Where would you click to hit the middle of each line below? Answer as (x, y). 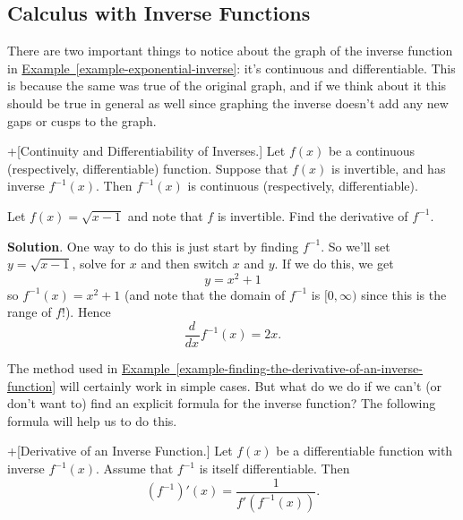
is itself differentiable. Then (274, 469)
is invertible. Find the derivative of (313, 215)
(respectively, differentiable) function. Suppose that (148, 168)
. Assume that (135, 469)
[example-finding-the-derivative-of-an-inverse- (299, 368)
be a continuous (372, 151)
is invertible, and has (389, 168)
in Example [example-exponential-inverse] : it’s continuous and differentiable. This (231, 68)
